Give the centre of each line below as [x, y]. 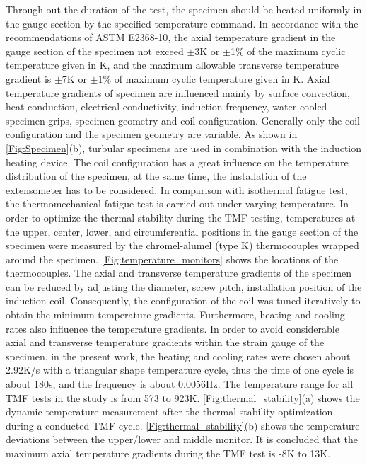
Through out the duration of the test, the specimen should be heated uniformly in [184, 9]
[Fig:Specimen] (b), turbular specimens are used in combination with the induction [184, 148]
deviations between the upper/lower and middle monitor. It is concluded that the [182, 439]
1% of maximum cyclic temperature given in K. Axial [214, 78]
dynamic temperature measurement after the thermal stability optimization [169, 412]
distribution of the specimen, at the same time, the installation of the [156, 176]
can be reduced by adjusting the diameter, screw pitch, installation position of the [184, 286]
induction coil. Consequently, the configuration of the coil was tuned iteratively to [183, 300]
